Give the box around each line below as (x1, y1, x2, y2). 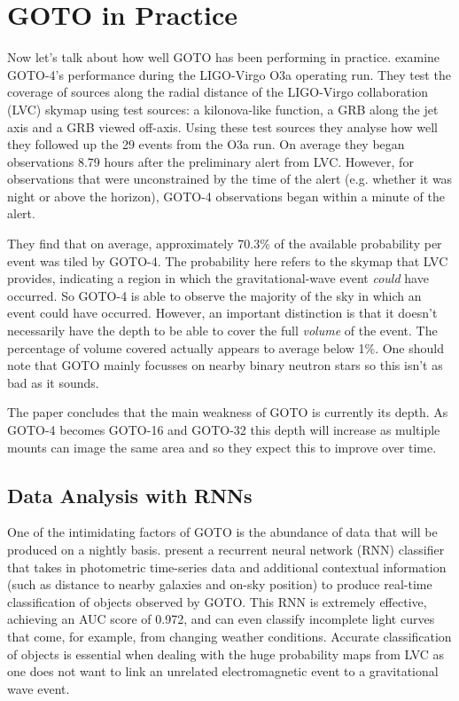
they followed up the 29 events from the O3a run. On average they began (7, 135, 405, 154)
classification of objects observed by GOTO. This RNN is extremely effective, (7, 592, 427, 610)
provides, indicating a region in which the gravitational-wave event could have (7, 269, 429, 287)
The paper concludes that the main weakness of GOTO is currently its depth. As (7, 403, 448, 421)
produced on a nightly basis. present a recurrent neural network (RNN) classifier (7, 540, 445, 558)
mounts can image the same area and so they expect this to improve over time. (7, 437, 437, 456)
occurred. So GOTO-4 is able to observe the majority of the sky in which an (7, 286, 422, 304)
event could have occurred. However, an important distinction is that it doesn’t (7, 303, 438, 322)
